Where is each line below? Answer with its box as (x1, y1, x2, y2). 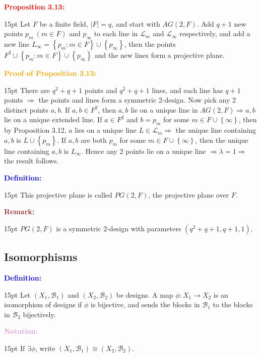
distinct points (4, 104, 49, 115)
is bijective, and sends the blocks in (91, 299, 200, 310)
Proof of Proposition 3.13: (4, 67, 96, 78)
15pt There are (4, 84, 50, 95)
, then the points (124, 38, 176, 49)
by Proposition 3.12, (4, 125, 67, 135)
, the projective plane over (148, 189, 229, 200)
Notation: (4, 326, 38, 336)
